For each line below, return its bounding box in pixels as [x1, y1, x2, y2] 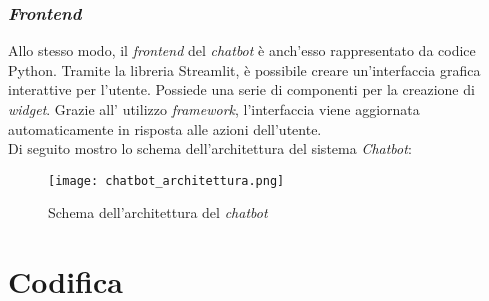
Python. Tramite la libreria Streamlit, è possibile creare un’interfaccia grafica [8, 59, 481, 80]
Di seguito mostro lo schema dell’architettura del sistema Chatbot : [8, 138, 412, 159]
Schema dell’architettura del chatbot [48, 202, 268, 223]
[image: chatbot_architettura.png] [48, 173, 285, 188]
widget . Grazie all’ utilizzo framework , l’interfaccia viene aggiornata [8, 99, 420, 119]
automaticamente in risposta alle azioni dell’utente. [8, 118, 322, 139]
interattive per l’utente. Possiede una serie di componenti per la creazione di [8, 79, 475, 100]
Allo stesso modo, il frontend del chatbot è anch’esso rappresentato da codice [8, 40, 476, 61]
